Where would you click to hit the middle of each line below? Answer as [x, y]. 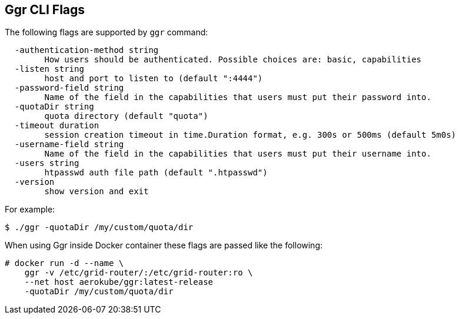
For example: [30, 210]
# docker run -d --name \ [64, 263]
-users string [47, 163]
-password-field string [69, 88]
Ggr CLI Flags [45, 10]
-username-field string [69, 144]
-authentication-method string [87, 50]
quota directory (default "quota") [126, 116]
